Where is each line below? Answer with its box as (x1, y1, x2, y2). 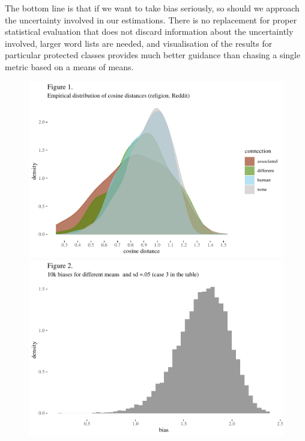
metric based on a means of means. (5, 60, 134, 73)
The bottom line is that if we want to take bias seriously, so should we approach (5, 2, 300, 14)
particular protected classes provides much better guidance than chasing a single (5, 49, 301, 61)
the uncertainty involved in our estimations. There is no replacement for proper (5, 13, 297, 26)
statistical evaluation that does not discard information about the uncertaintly (5, 25, 294, 38)
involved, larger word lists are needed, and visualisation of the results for (5, 37, 273, 49)
